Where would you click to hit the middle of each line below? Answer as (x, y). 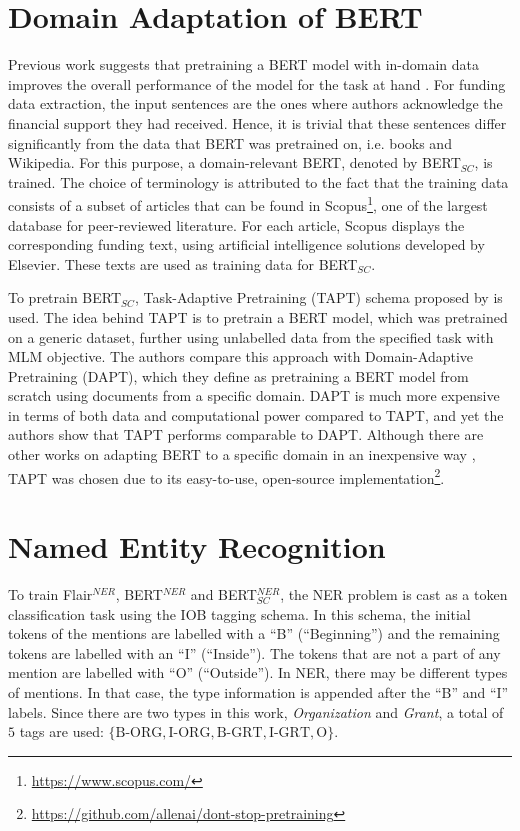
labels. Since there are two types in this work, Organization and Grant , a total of (256, 711)
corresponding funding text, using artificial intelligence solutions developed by (246, 244)
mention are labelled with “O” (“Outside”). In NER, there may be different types (258, 672)
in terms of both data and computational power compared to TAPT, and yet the (256, 414)
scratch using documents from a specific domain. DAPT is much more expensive (254, 395)
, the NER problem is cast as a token (394, 594)
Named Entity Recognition (197, 546)
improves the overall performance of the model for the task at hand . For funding (257, 83)
